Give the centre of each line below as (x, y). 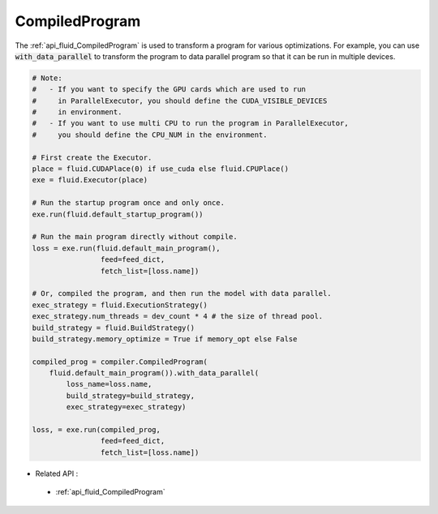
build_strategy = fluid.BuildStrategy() (113, 328)
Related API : (57, 473)
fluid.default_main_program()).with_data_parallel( (154, 373)
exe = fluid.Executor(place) (90, 180)
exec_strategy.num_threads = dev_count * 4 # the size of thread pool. (178, 317)
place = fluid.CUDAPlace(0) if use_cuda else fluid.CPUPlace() (161, 169)
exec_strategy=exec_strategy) (126, 407)
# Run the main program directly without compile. (135, 237)
